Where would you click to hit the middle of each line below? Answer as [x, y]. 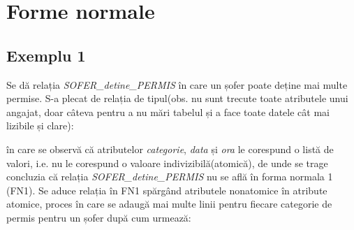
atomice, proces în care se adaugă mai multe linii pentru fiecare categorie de [169, 204]
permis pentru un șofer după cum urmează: [99, 217]
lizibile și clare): [40, 125]
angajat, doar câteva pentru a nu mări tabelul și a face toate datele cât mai [168, 112]
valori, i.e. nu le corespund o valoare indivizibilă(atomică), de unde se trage [167, 163]
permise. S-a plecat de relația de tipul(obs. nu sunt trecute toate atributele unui [177, 98]
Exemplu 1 [46, 55]
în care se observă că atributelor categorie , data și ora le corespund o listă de [170, 149]
